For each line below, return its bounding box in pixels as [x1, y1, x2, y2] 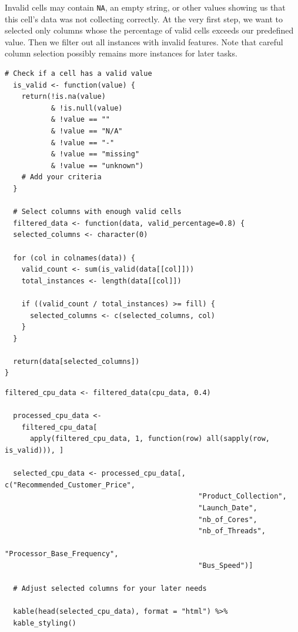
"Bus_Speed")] [198, 561, 253, 570]
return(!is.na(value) [21, 92, 106, 101]
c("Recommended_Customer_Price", [5, 480, 135, 489]
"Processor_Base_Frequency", [5, 550, 119, 559]
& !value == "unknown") [51, 161, 144, 170]
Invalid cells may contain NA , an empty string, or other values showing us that [5, 1, 286, 13]
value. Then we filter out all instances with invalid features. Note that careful [5, 35, 283, 48]
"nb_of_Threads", [198, 527, 266, 536]
